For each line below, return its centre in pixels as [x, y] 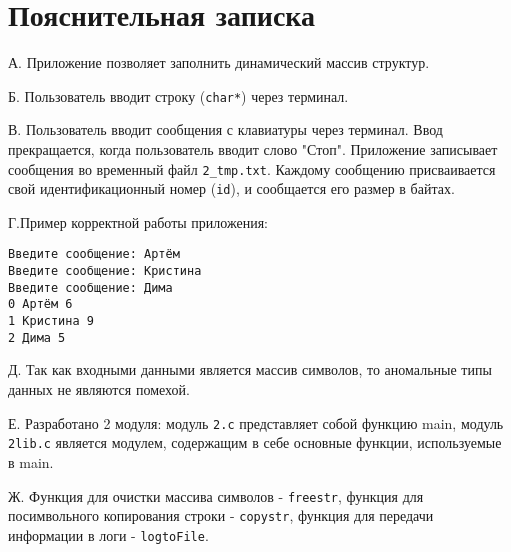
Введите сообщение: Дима [90, 287]
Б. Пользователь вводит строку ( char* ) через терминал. [178, 95]
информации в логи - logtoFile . [108, 534]
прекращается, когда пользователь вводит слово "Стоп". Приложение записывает [253, 148]
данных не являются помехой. [99, 389]
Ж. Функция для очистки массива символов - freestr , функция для [216, 495]
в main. [31, 461]
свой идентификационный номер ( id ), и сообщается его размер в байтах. [231, 188]
